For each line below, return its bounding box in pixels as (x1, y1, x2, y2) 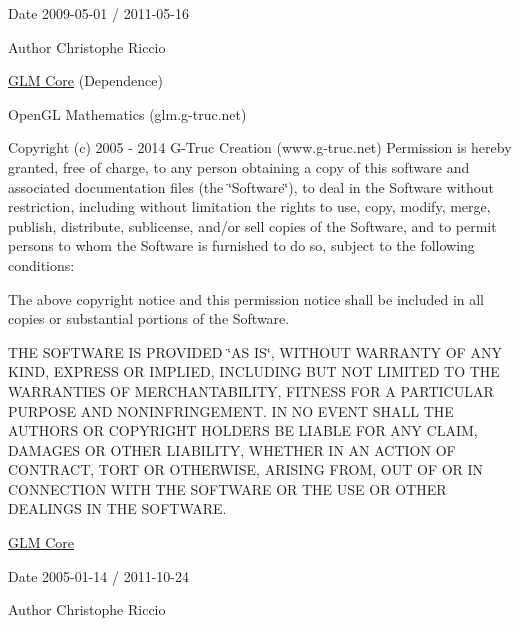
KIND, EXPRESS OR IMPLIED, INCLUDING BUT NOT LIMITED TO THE (8, 361, 500, 382)
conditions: (8, 254, 75, 275)
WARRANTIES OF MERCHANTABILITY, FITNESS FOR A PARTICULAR (8, 380, 494, 401)
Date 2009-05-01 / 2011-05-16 (8, 3, 189, 23)
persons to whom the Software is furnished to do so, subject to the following (8, 235, 475, 256)
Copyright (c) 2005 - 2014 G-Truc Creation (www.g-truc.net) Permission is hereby (8, 137, 512, 158)
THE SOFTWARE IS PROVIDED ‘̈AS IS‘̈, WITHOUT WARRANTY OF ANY (8, 341, 502, 362)
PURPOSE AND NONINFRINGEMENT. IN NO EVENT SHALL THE (8, 400, 454, 421)
